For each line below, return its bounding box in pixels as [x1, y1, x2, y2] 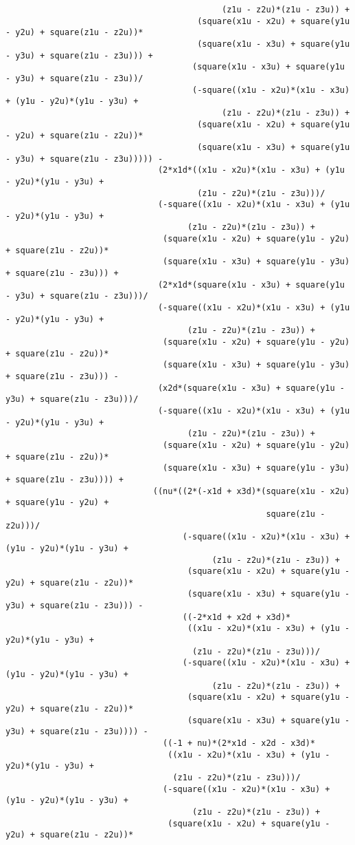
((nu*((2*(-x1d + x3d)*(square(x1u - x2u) [152, 486, 350, 496]
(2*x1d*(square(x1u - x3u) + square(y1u [157, 279, 345, 290]
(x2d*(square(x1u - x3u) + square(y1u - [157, 383, 345, 393]
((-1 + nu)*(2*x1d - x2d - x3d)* [163, 738, 316, 748]
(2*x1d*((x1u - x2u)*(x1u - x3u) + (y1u [157, 165, 345, 175]
